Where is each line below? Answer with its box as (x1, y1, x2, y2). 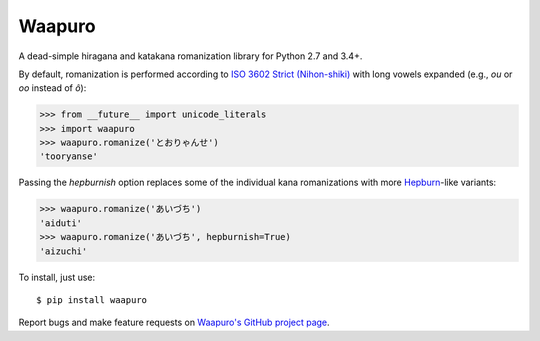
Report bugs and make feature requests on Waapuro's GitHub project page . (18, 316, 330, 329)
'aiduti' (39, 217, 83, 229)
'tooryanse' (39, 151, 99, 162)
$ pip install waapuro (36, 295, 148, 305)
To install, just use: (18, 271, 96, 283)
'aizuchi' (39, 245, 88, 257)
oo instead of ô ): (18, 82, 87, 94)
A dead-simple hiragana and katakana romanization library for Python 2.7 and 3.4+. (18, 50, 363, 62)
